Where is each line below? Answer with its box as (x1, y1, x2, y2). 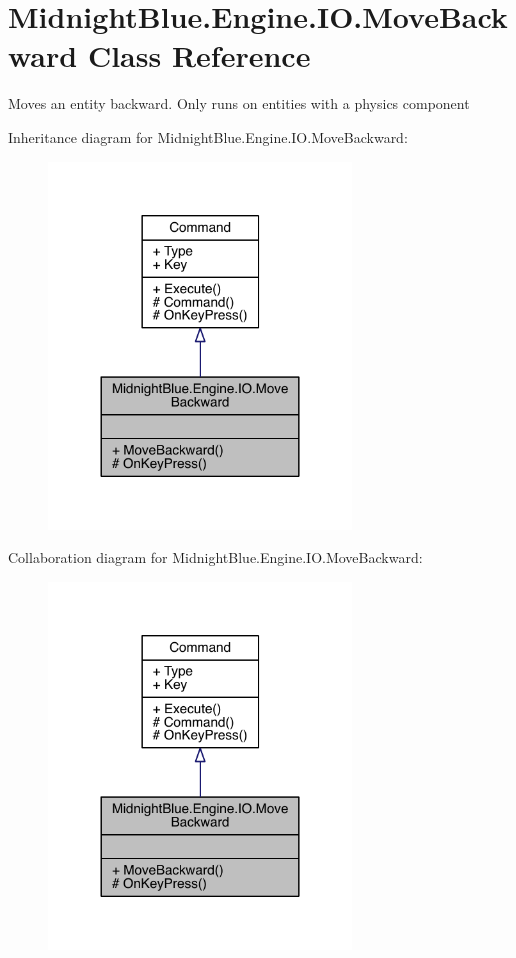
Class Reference (87, 35, 311, 76)
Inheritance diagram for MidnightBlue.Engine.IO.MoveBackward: (8, 126, 408, 147)
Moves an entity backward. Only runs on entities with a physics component (8, 93, 470, 114)
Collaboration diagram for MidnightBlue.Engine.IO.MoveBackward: (8, 547, 423, 568)
